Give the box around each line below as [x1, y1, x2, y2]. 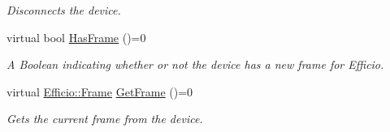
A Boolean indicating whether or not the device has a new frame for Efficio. [6, 56, 384, 73]
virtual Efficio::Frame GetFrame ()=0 [6, 83, 193, 100]
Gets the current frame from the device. [6, 110, 203, 127]
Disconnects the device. [6, 2, 121, 18]
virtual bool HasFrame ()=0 [6, 28, 146, 45]
